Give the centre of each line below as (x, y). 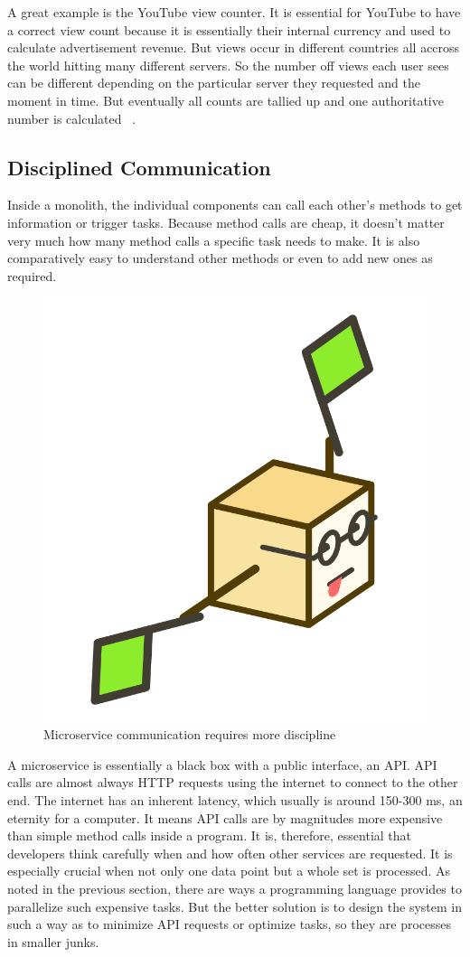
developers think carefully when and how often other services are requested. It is (230, 853)
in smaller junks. (53, 941)
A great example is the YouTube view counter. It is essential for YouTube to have (234, 12)
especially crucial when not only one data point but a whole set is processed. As (229, 871)
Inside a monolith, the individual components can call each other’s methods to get (235, 205)
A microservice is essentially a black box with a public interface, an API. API (222, 764)
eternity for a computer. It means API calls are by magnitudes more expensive (225, 817)
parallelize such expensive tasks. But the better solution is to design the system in (235, 906)
